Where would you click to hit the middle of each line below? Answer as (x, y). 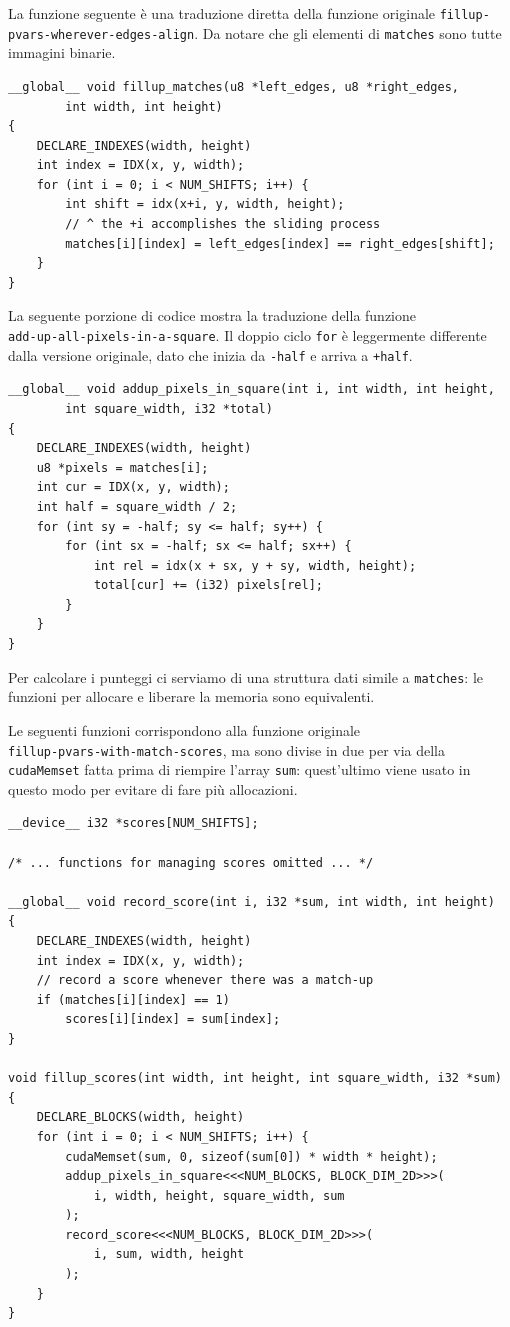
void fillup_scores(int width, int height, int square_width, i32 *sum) (255, 1078)
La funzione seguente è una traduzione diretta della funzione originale (222, 13)
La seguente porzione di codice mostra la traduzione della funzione (212, 315)
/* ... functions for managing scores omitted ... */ (191, 862)
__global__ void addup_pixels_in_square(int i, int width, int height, (251, 389)
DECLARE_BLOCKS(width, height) (140, 1117)
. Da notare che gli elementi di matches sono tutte (348, 32)
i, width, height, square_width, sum (219, 1195)
